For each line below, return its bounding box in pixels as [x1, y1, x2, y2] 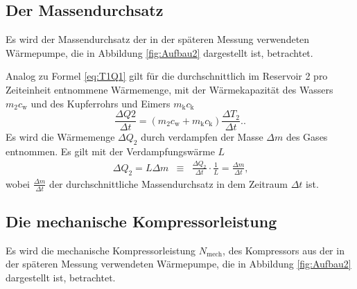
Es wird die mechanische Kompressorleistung [6, 243, 196, 257]
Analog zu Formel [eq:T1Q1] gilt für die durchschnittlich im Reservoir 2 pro [6, 69, 328, 83]
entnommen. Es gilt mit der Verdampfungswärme [6, 144, 215, 159]
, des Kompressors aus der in [223, 243, 345, 257]
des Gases [286, 130, 328, 144]
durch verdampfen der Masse [141, 130, 263, 144]
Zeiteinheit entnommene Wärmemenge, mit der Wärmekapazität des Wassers [6, 82, 333, 96]
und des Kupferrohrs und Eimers [31, 96, 171, 110]
